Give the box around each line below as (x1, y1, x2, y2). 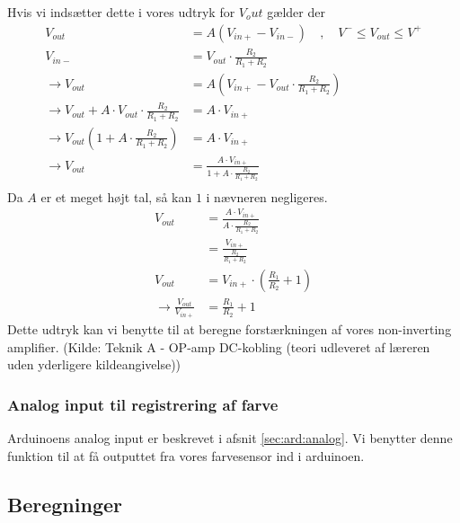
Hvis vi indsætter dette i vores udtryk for (7, 3, 235, 21)
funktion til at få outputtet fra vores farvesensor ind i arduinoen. (7, 446, 365, 465)
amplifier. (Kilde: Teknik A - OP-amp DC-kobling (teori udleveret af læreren (7, 337, 430, 356)
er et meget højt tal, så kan (40, 187, 192, 206)
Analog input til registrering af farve (7, 393, 279, 415)
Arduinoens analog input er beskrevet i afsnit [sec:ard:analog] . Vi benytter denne (7, 429, 453, 448)
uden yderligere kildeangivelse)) (7, 355, 181, 374)
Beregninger (7, 490, 122, 518)
